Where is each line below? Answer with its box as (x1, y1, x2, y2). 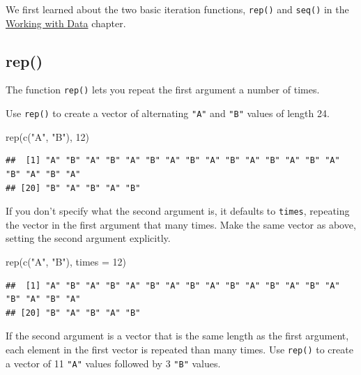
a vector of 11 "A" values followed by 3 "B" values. (6, 355, 221, 370)
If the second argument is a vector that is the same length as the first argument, (6, 328, 349, 343)
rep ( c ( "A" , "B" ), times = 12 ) (6, 254, 126, 268)
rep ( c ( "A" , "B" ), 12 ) (6, 129, 90, 144)
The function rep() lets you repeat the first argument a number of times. (6, 82, 320, 97)
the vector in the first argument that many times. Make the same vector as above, (6, 217, 356, 231)
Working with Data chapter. (6, 15, 126, 30)
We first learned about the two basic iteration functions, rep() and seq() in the (6, 2, 349, 16)
